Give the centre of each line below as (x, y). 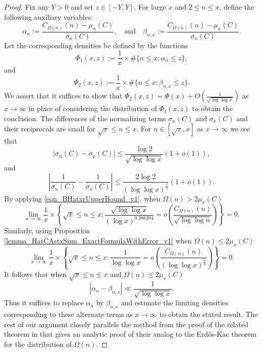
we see (240, 129)
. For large (150, 7)
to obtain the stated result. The (209, 314)
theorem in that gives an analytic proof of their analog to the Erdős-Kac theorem (130, 334)
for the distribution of (38, 344)
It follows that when (35, 274)
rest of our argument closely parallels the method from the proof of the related (126, 324)
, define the (237, 7)
